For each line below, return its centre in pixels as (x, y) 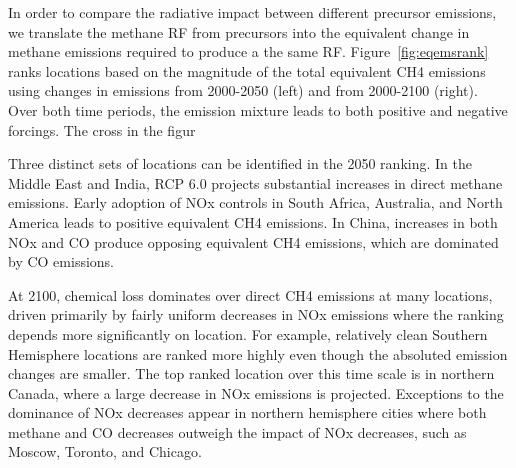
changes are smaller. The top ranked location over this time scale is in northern (251, 373)
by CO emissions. (61, 261)
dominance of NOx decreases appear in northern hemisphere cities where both (247, 412)
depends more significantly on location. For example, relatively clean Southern (248, 333)
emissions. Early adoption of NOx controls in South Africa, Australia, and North (255, 202)
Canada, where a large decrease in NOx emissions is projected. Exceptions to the (256, 392)
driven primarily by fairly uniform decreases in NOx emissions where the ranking (256, 314)
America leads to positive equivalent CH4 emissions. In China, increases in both (253, 221)
